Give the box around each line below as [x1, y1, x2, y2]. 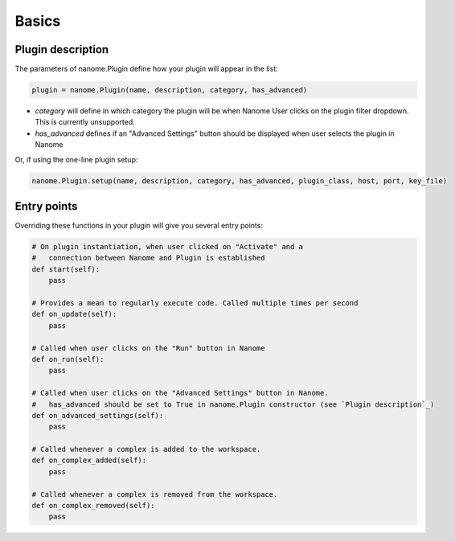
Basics [14, 12, 61, 30]
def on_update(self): [31, 309, 117, 319]
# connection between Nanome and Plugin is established [31, 253, 265, 263]
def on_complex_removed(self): [31, 501, 156, 510]
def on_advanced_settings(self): [31, 411, 164, 420]
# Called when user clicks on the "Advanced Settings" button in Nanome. [31, 388, 329, 398]
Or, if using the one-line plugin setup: [14, 154, 138, 164]
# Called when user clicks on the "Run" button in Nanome [31, 343, 265, 353]
